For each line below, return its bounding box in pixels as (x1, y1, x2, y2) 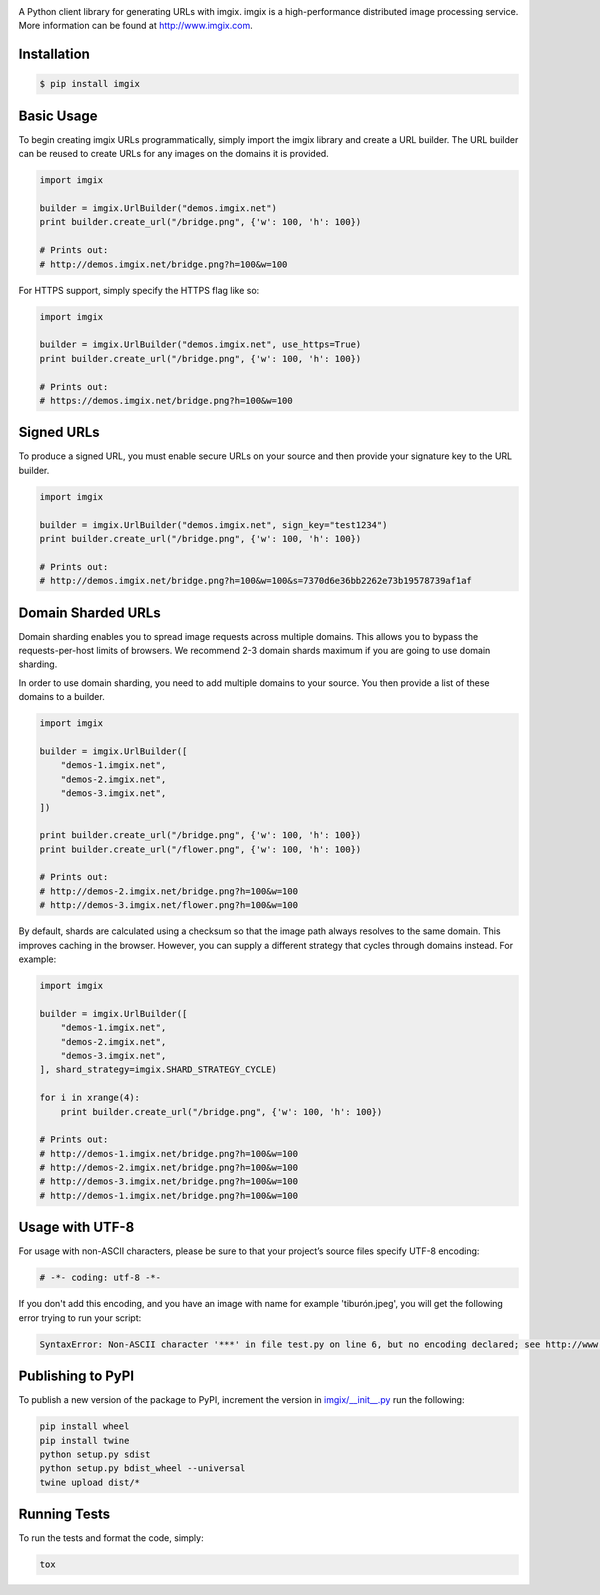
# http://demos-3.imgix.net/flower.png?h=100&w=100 (39, 900, 299, 911)
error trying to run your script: (18, 1311, 142, 1324)
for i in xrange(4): (39, 1092, 140, 1104)
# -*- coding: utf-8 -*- (39, 1272, 162, 1284)
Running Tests (18, 1506, 110, 1523)
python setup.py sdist (39, 1448, 151, 1460)
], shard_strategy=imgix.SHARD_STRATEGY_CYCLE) (39, 1064, 277, 1075)
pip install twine (39, 1435, 130, 1446)
